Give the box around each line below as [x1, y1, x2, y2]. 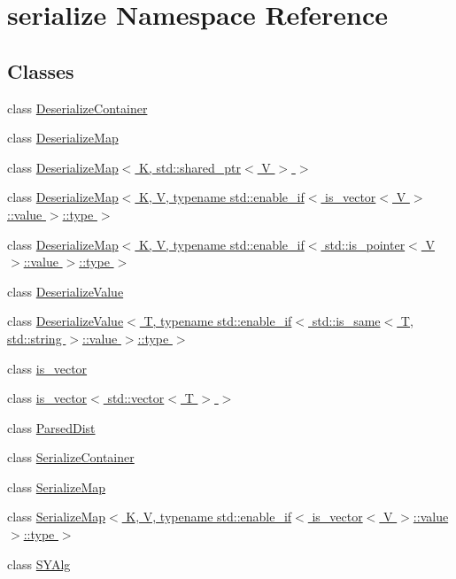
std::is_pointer [325, 235, 406, 253]
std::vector [107, 389, 165, 407]
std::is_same [312, 312, 381, 330]
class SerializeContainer [7, 448, 135, 467]
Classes [7, 57, 74, 84]
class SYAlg [7, 554, 71, 573]
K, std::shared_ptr [139, 158, 241, 176]
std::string [7, 328, 62, 347]
